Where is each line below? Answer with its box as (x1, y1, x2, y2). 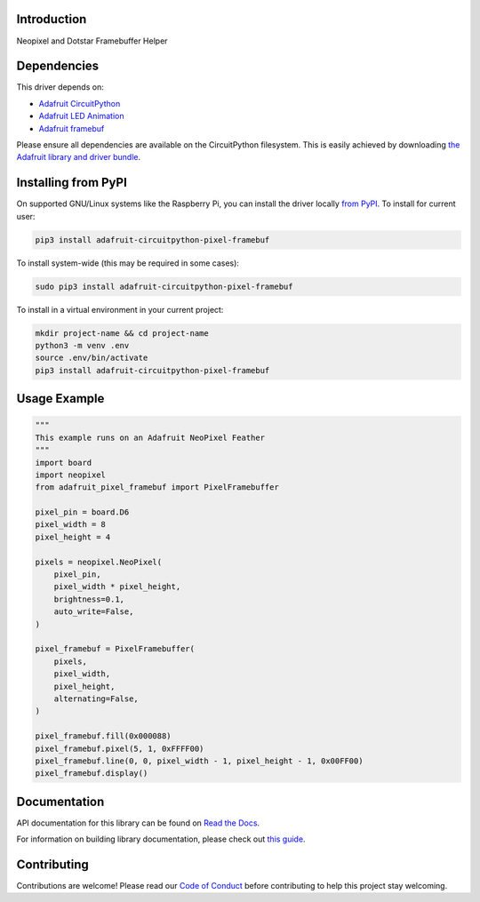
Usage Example (16, 391, 105, 406)
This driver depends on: (16, 82, 104, 92)
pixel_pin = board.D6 (35, 507, 130, 517)
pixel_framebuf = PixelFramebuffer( (35, 644, 196, 654)
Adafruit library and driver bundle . (16, 152, 141, 163)
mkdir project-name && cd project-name (35, 328, 209, 338)
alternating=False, (53, 693, 140, 704)
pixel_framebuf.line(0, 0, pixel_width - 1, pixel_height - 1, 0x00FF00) (35, 755, 364, 766)
